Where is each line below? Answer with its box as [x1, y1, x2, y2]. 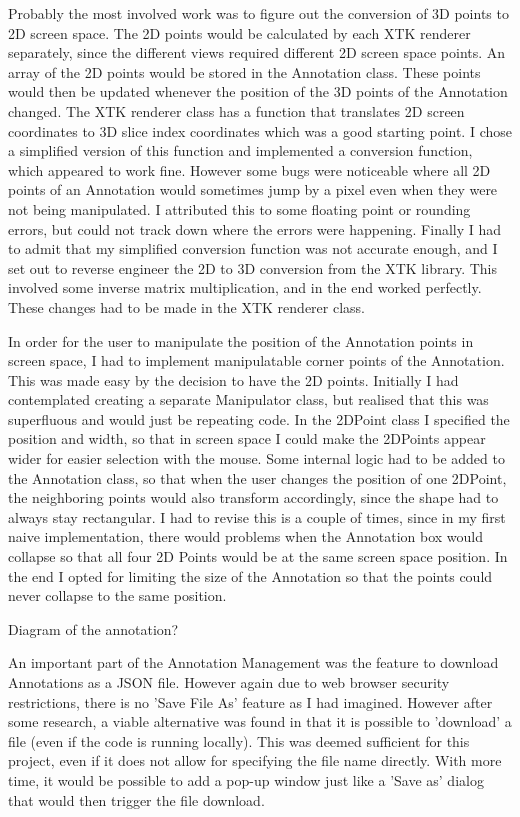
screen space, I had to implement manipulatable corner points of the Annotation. [8, 350, 505, 371]
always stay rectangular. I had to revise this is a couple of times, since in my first [8, 506, 506, 527]
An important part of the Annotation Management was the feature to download [8, 652, 499, 673]
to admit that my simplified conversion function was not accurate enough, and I [8, 238, 498, 259]
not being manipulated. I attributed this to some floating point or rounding [8, 198, 471, 219]
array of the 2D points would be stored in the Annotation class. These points [8, 61, 481, 82]
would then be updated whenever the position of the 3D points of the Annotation [8, 81, 508, 102]
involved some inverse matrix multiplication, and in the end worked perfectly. [8, 277, 482, 298]
